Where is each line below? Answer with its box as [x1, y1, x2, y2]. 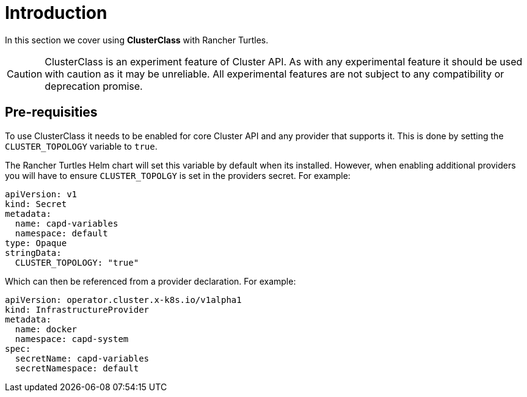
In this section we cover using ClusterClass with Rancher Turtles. [5, 34, 269, 45]
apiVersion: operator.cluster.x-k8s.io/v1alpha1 [5, 294, 242, 305]
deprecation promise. [45, 79, 143, 92]
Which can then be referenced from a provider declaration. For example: [5, 275, 296, 286]
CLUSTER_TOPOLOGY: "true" [15, 257, 139, 268]
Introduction [5, 2, 107, 23]
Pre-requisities [5, 104, 98, 120]
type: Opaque [5, 238, 67, 248]
